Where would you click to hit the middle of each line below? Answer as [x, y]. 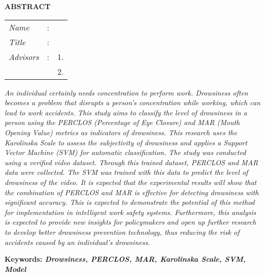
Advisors [24, 56]
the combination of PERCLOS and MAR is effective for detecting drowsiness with [132, 192]
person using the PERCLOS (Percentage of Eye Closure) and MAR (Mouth [122, 122]
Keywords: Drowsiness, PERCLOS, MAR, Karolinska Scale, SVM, [125, 259]
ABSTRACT [28, 6]
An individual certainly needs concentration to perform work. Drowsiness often [126, 92]
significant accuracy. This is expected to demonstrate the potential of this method [130, 202]
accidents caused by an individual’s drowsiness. [77, 242]
